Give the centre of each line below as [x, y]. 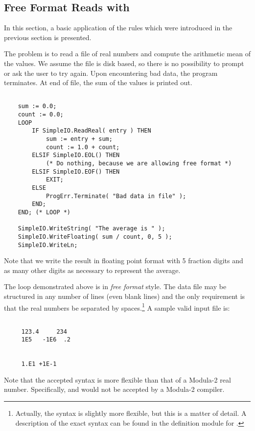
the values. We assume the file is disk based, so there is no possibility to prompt [124, 63]
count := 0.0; [41, 115]
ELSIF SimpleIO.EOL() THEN [76, 155]
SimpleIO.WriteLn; [48, 245]
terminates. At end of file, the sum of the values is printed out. [98, 82]
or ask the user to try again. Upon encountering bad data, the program [111, 73]
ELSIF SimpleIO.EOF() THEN [76, 171]
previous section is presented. [48, 37]
